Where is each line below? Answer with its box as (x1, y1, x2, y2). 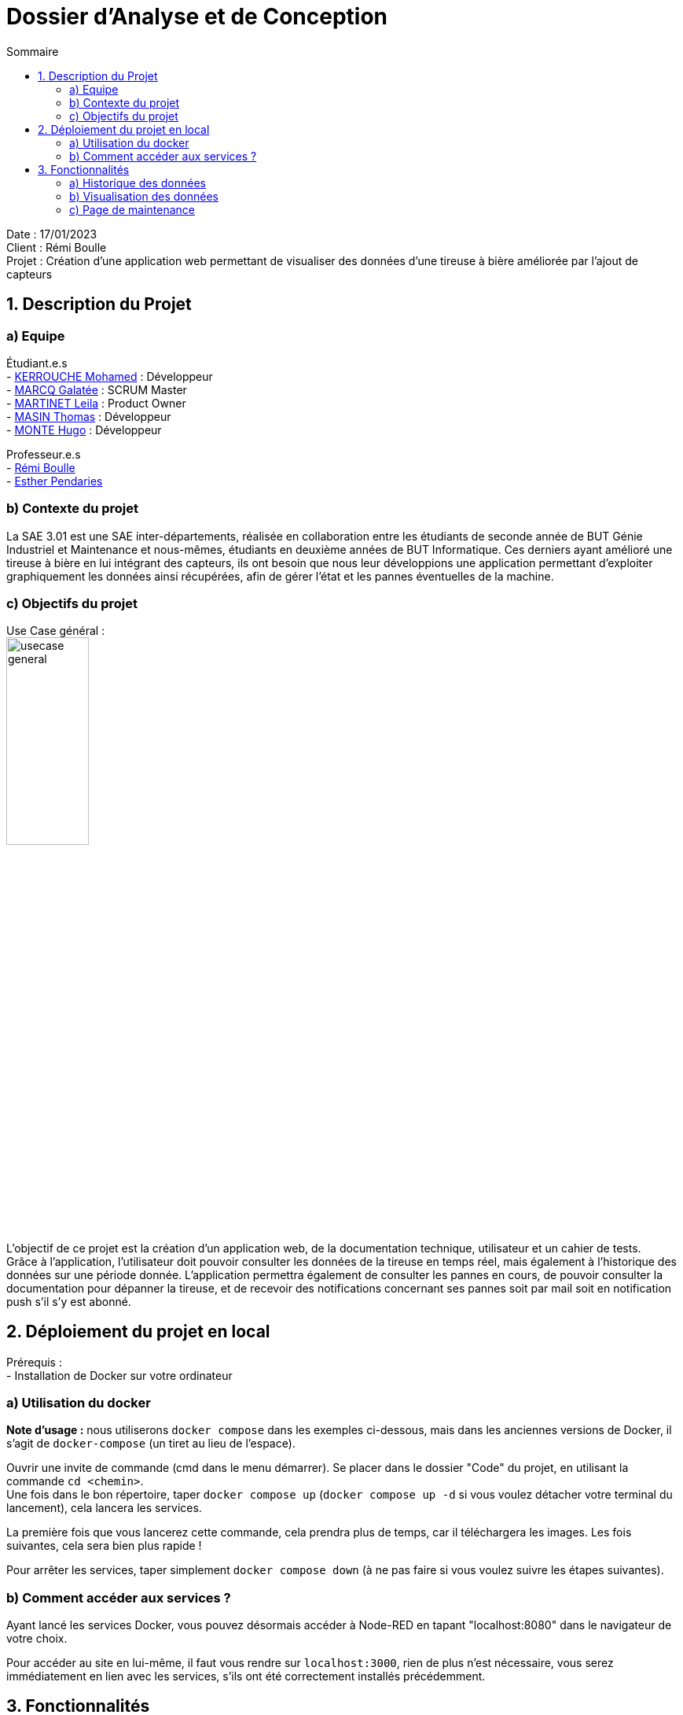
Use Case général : (6, 624, 105, 638)
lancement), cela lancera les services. (6, 1501, 202, 1515)
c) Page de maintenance (69, 202, 196, 216)
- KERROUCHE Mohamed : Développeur (6, 369, 213, 383)
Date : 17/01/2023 (6, 227, 97, 241)
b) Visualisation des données (69, 189, 218, 203)
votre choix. (6, 1632, 68, 1645)
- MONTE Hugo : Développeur (6, 422, 162, 437)
